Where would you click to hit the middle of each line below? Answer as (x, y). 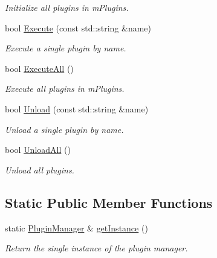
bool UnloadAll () (38, 150)
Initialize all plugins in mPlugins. (67, 7)
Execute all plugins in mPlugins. (65, 89)
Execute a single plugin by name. (66, 48)
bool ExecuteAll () (39, 68)
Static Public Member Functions (109, 202)
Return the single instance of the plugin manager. (96, 248)
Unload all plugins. (40, 169)
